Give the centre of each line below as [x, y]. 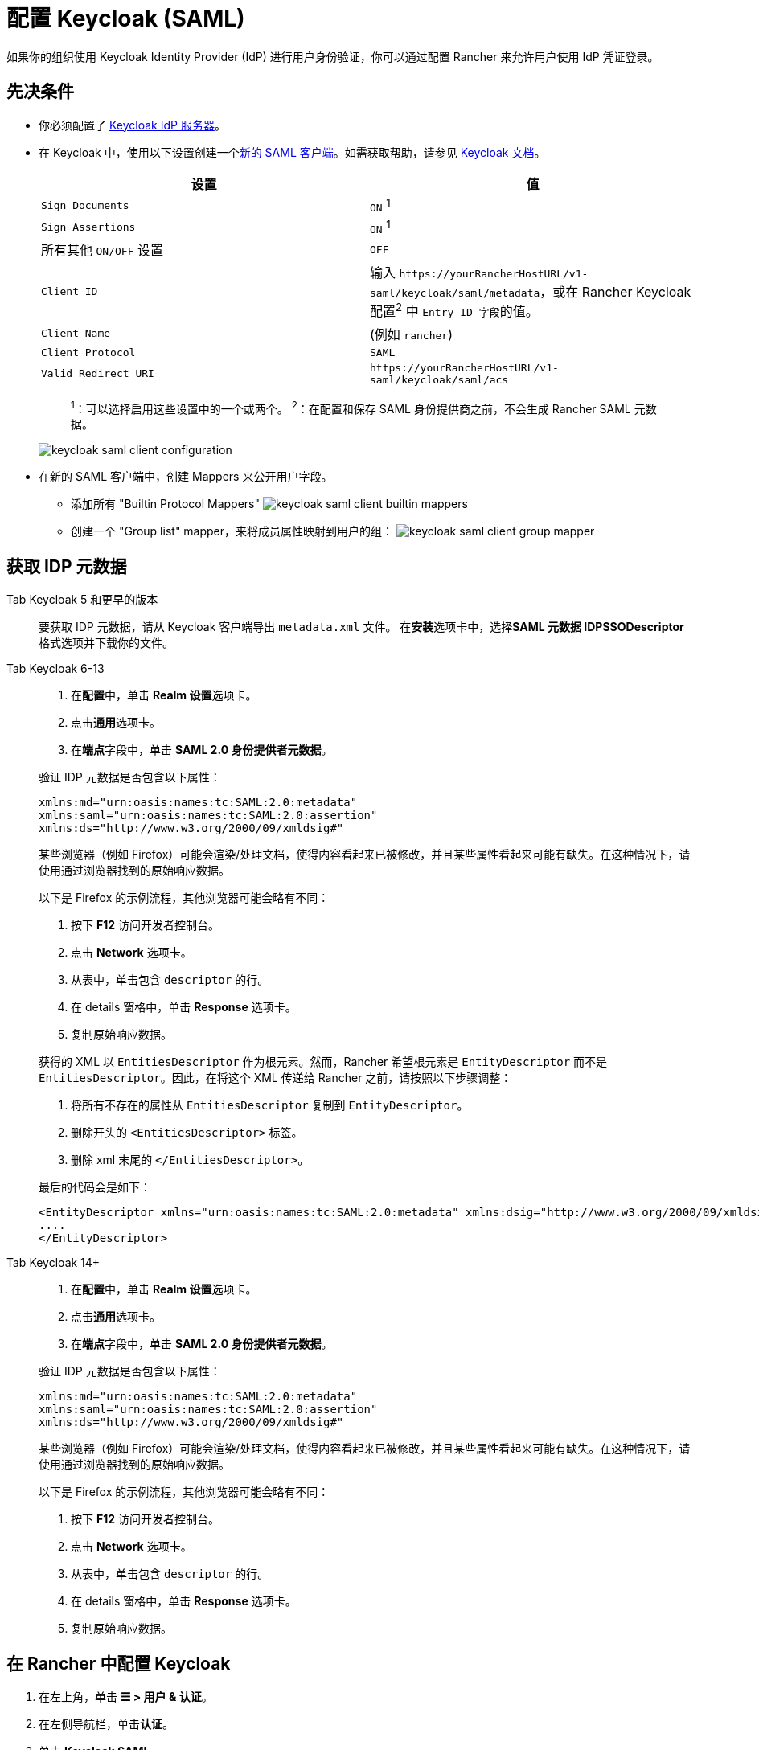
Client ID [70, 291]
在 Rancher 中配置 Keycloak [119, 1663]
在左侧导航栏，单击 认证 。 [106, 1723]
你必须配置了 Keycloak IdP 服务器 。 [132, 125]
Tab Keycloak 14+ [53, 1263]
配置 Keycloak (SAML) [126, 18]
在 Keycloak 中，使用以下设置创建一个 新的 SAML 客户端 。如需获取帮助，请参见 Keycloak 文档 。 [292, 152]
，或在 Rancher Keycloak [615, 292]
